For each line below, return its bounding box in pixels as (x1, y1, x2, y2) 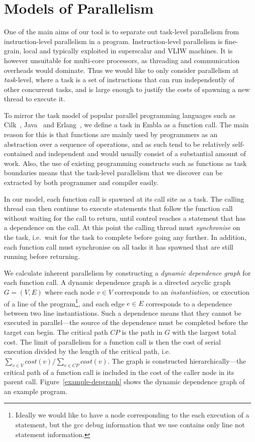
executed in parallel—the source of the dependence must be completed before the (4, 317, 248, 327)
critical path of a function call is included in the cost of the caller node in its (4, 367, 234, 377)
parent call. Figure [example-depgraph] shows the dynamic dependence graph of (4, 376, 245, 387)
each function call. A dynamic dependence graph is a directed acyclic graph (4, 277, 231, 287)
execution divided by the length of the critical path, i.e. (4, 346, 171, 356)
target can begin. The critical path (4, 327, 108, 337)
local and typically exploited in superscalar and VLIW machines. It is (23, 46, 233, 56)
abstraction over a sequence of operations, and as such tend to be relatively (4, 139, 230, 149)
